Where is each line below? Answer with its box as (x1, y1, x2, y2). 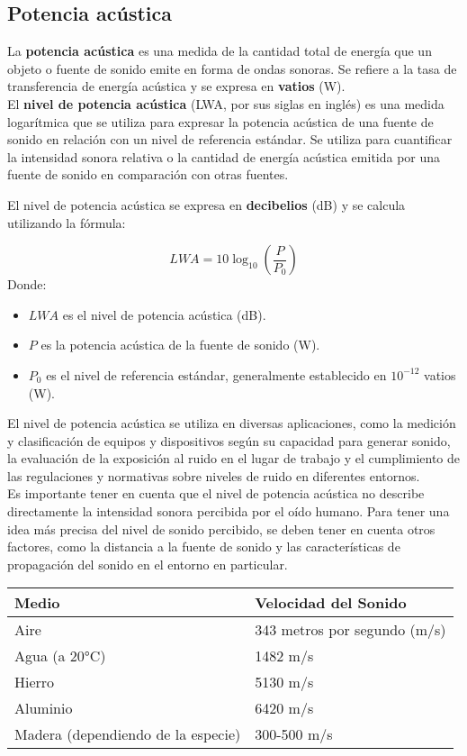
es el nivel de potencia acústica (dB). (62, 305, 266, 323)
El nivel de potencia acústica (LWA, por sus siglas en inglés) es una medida (7, 94, 445, 113)
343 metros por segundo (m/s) (255, 619, 446, 641)
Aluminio (14, 697, 73, 719)
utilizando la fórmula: (7, 213, 126, 232)
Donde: (7, 275, 47, 294)
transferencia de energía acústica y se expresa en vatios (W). (7, 77, 346, 96)
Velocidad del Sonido (255, 592, 407, 614)
